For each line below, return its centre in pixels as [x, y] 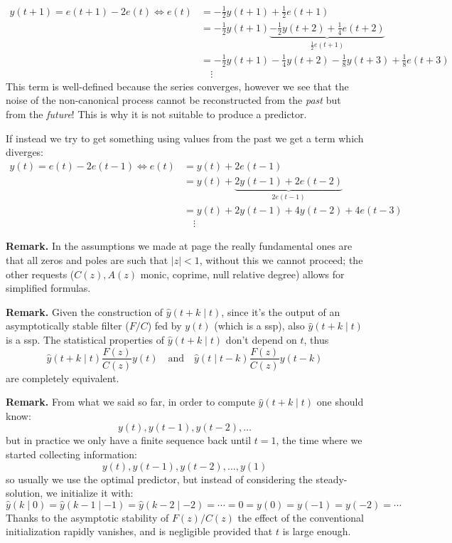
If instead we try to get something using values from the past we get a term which [185, 138]
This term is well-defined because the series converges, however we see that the [177, 86]
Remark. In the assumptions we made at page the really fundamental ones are [179, 246]
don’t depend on [261, 339]
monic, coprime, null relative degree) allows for [242, 274]
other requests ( [40, 274]
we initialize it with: [90, 493]
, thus [316, 339]
